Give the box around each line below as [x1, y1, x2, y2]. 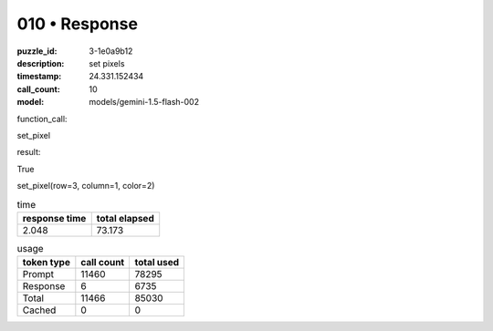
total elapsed [96, 212, 154, 224]
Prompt [22, 268, 55, 281]
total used [134, 256, 180, 269]
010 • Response [16, 14, 139, 34]
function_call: [16, 113, 68, 124]
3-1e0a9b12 [89, 46, 133, 57]
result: [16, 147, 41, 158]
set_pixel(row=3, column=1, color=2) [16, 181, 155, 191]
